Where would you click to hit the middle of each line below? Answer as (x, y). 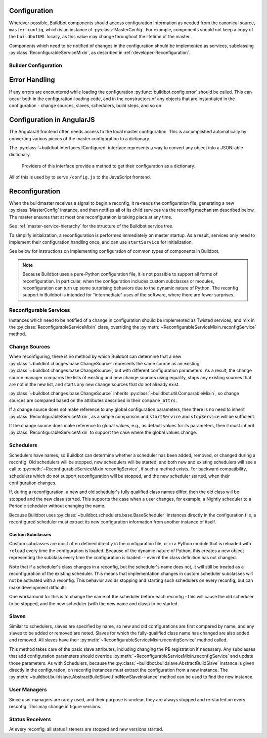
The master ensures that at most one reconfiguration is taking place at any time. (91, 217)
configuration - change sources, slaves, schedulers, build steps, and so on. (86, 106)
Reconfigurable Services (40, 310)
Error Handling (32, 80)
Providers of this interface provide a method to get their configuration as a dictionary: (109, 166)
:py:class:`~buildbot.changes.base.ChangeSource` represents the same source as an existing (104, 363)
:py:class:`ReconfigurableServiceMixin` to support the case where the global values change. (103, 432)
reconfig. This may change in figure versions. (55, 706)
